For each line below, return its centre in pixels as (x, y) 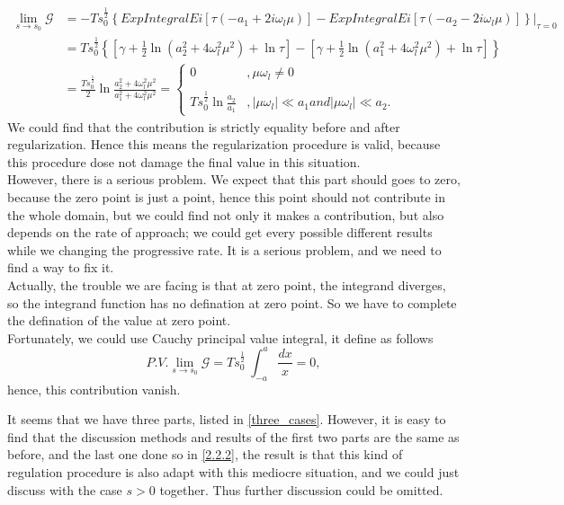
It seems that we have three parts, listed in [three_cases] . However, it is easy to (227, 419)
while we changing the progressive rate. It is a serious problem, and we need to (224, 249)
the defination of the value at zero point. (119, 320)
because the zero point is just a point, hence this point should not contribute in (226, 197)
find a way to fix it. (61, 267)
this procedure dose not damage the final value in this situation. (184, 161)
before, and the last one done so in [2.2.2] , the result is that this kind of (205, 454)
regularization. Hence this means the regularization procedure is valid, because (224, 144)
